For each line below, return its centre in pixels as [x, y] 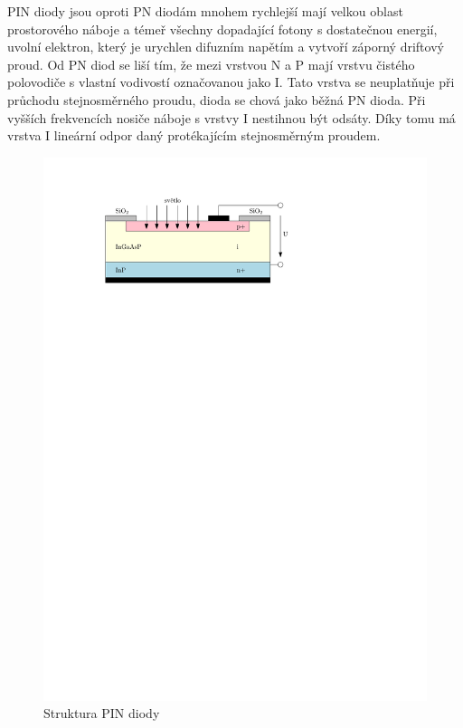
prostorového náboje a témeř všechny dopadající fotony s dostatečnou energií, [222, 29]
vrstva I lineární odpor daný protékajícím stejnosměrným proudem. [194, 135]
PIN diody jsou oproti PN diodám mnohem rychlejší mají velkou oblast [205, 11]
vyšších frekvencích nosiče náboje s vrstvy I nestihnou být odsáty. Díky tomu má [231, 117]
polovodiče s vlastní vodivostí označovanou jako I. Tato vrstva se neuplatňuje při [231, 82]
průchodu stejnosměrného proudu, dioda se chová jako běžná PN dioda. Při [217, 99]
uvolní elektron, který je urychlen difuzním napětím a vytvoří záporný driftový [226, 47]
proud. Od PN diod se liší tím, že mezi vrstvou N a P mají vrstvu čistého [211, 64]
